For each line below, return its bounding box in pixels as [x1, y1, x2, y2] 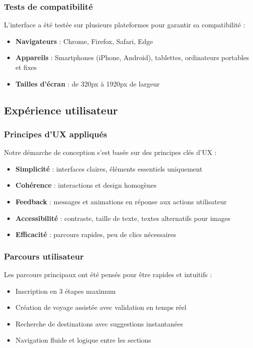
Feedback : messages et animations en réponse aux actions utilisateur [15, 196, 227, 206]
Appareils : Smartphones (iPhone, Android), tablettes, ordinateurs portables [15, 52, 249, 63]
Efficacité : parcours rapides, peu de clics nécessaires [15, 229, 176, 239]
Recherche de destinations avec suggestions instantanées [15, 318, 183, 328]
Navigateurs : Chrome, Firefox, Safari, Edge [15, 36, 153, 46]
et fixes [15, 62, 37, 72]
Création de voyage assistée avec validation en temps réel [15, 302, 186, 312]
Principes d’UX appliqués [4, 128, 107, 140]
